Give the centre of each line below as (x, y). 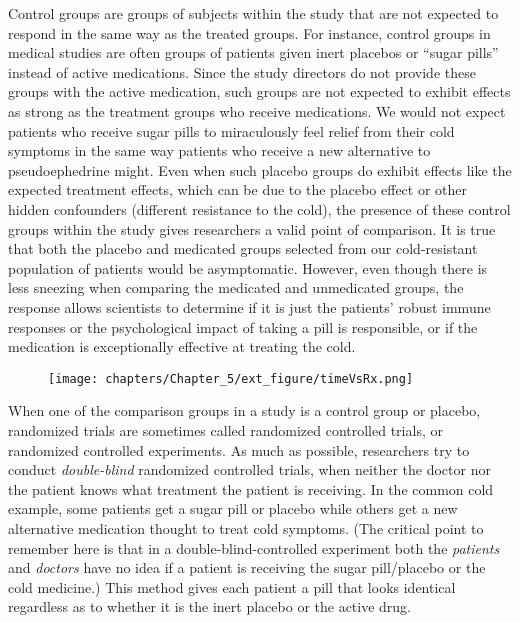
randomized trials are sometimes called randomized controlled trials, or (225, 429)
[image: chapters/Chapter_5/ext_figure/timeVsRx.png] (231, 378)
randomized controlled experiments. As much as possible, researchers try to (239, 449)
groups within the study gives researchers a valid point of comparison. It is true (252, 228)
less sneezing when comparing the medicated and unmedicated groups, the (236, 287)
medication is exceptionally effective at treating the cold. (182, 346)
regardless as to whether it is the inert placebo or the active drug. (210, 606)
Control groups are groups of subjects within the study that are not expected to (253, 13)
